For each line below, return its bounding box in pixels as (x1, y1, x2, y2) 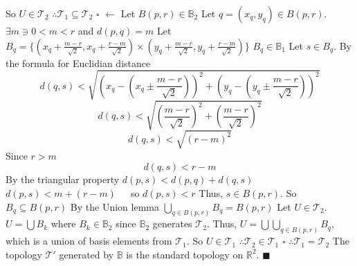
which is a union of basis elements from (6, 234, 172, 248)
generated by (59, 247, 114, 261)
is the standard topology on (126, 247, 244, 261)
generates (152, 216, 192, 231)
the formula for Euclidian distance (6, 55, 151, 70)
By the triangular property (6, 172, 120, 187)
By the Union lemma (70, 199, 159, 213)
